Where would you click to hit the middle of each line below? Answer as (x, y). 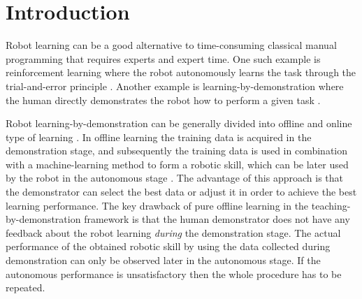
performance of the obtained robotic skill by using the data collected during (168, 246)
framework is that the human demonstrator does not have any (217, 219)
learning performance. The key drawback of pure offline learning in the (157, 205)
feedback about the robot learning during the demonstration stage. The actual (173, 232)
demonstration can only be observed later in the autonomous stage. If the (163, 260)
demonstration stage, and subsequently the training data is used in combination (177, 151)
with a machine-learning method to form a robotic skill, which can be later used (177, 164)
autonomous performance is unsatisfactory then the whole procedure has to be (174, 274)
